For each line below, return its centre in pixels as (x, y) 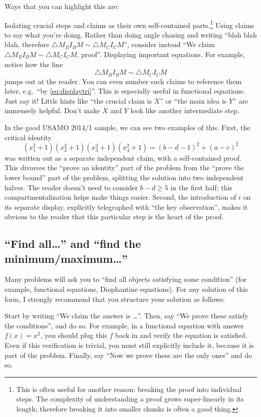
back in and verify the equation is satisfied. (181, 335)
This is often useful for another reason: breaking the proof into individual (129, 389)
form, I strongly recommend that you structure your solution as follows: (115, 299)
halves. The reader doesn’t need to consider (71, 187)
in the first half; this (201, 187)
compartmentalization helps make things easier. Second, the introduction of (120, 197)
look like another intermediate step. (185, 110)
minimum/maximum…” (66, 258)
